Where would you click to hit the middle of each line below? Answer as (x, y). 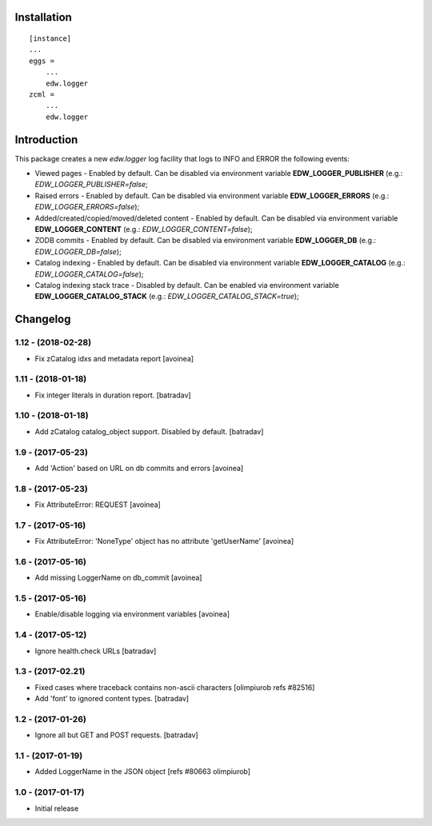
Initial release (57, 808)
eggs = (42, 61)
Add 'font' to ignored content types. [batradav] (112, 699)
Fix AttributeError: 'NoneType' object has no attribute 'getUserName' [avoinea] (164, 541)
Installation (43, 17)
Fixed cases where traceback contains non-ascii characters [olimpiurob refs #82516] (175, 687)
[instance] (50, 39)
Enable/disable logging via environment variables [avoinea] (132, 614)
